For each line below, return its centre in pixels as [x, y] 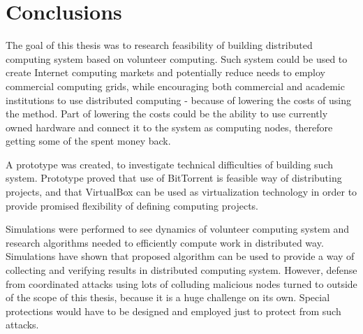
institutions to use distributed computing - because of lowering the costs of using [178, 100]
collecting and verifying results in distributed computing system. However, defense [181, 270]
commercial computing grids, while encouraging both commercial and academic [175, 86]
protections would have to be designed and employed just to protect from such [173, 311]
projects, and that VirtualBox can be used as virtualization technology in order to [181, 192]
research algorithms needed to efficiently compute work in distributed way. [165, 242]
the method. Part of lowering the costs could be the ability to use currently [167, 114]
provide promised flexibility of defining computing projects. [132, 205]
